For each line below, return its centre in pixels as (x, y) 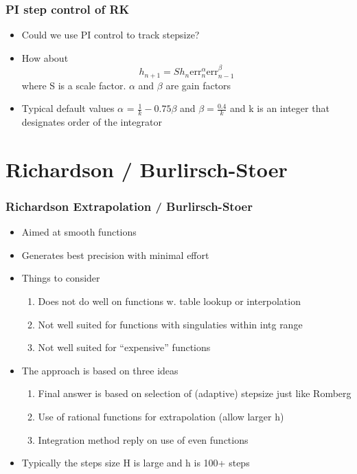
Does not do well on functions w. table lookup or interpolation (169, 301)
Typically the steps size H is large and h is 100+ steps (136, 463)
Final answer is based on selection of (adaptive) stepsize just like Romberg (195, 393)
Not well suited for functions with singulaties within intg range (170, 324)
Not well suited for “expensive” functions (124, 347)
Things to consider (61, 278)
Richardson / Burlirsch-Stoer (147, 169)
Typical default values (68, 108)
